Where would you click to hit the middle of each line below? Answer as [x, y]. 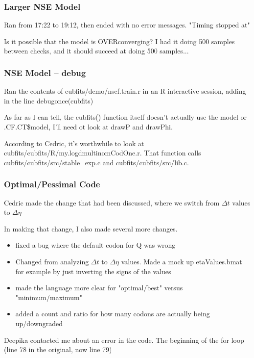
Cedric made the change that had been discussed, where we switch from [112, 202]
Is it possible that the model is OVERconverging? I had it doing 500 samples [119, 41]
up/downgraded [39, 323]
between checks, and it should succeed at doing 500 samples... [96, 51]
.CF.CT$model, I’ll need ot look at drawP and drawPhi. [88, 127]
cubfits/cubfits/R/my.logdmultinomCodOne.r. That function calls [103, 153]
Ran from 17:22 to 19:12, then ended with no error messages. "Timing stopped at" [127, 25]
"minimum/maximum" [49, 297]
